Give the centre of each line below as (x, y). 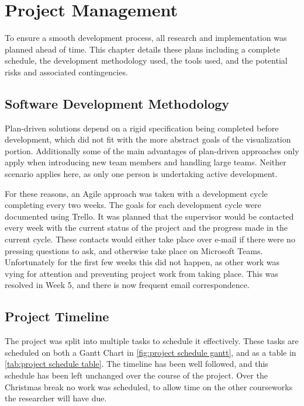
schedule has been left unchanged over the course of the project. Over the (136, 375)
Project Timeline (57, 316)
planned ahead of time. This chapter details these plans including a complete (142, 49)
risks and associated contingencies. (66, 72)
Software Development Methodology (117, 103)
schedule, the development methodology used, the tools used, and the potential (146, 60)
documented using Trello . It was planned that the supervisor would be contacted (149, 216)
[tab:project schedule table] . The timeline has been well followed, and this (137, 364)
